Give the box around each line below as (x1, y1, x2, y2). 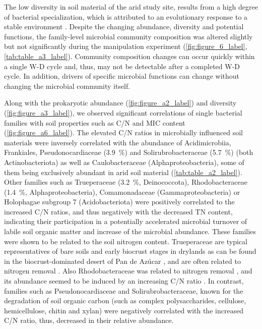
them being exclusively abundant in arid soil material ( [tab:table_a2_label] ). (4, 167, 242, 177)
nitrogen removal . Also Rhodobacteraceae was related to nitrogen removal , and (4, 265, 252, 276)
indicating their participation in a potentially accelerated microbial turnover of (4, 216, 247, 227)
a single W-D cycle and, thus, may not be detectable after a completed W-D (4, 61, 240, 71)
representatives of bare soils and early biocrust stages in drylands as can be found (4, 246, 256, 256)
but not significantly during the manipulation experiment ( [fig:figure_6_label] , (4, 41, 247, 51)
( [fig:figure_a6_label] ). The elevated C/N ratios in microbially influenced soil (4, 127, 243, 138)
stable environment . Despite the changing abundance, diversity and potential (4, 21, 244, 32)
